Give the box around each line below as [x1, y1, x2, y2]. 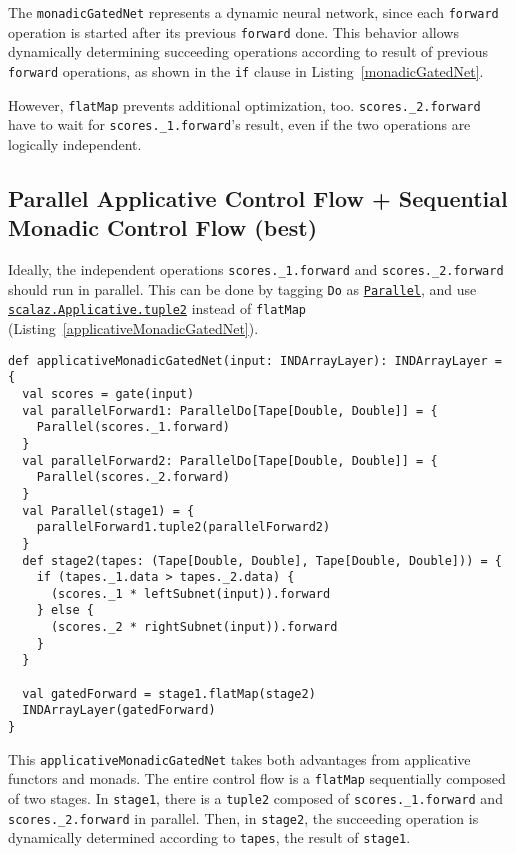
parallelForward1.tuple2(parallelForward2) [36, 520, 331, 535]
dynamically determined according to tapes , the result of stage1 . [8, 827, 411, 848]
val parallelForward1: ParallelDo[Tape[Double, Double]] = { [22, 403, 438, 418]
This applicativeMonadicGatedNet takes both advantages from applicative [8, 748, 471, 769]
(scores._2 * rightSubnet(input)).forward [50, 620, 338, 635]
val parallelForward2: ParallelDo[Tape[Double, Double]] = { [22, 453, 438, 468]
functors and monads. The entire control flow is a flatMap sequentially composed [8, 768, 506, 789]
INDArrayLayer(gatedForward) [22, 703, 216, 718]
